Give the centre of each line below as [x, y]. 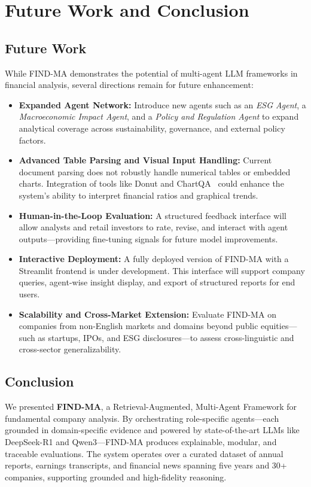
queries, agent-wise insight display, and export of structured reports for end [157, 282]
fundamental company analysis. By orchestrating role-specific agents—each [142, 418]
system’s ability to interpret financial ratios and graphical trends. [138, 195]
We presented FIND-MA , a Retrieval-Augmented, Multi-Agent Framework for [151, 407]
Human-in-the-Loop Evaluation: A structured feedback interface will [153, 215]
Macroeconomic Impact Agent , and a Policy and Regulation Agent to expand [159, 116]
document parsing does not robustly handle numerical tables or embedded [155, 171]
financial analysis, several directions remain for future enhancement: [129, 85]
